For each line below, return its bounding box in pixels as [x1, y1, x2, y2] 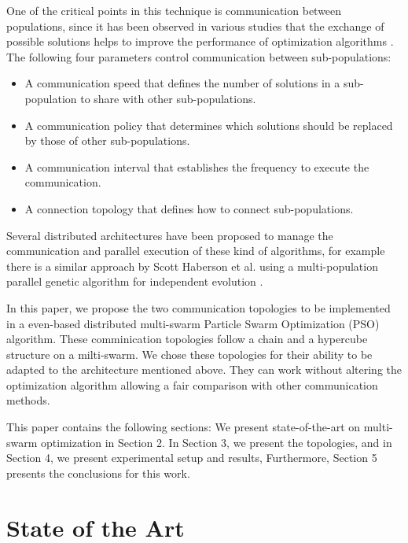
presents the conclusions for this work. [6, 464, 190, 481]
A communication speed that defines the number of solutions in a [24, 75, 340, 91]
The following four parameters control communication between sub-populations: [6, 48, 391, 65]
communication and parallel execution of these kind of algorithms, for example [6, 242, 385, 259]
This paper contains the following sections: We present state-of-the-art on [6, 419, 361, 435]
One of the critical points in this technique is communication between [6, 2, 342, 18]
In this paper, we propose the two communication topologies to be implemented [6, 299, 391, 316]
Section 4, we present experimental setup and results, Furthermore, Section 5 [6, 449, 377, 466]
